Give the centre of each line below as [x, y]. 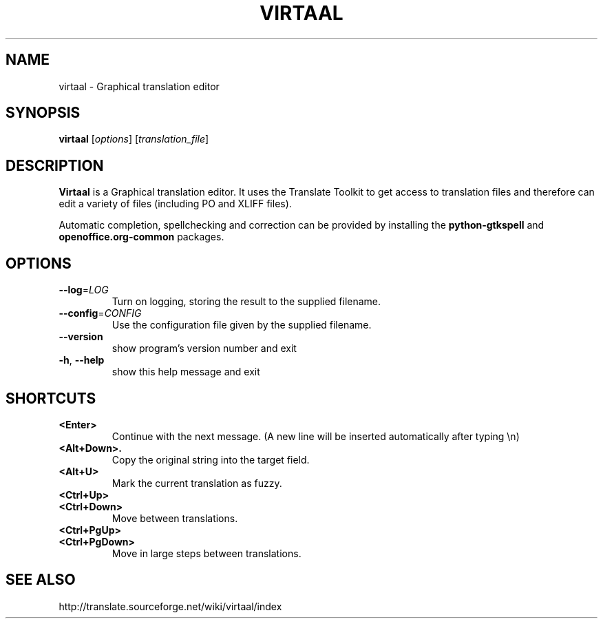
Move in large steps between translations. [207, 553]
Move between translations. [175, 518]
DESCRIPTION [55, 165]
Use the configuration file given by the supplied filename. [242, 325]
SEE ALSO [41, 580]
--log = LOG [84, 290]
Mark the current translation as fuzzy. [197, 483]
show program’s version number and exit [204, 349]
